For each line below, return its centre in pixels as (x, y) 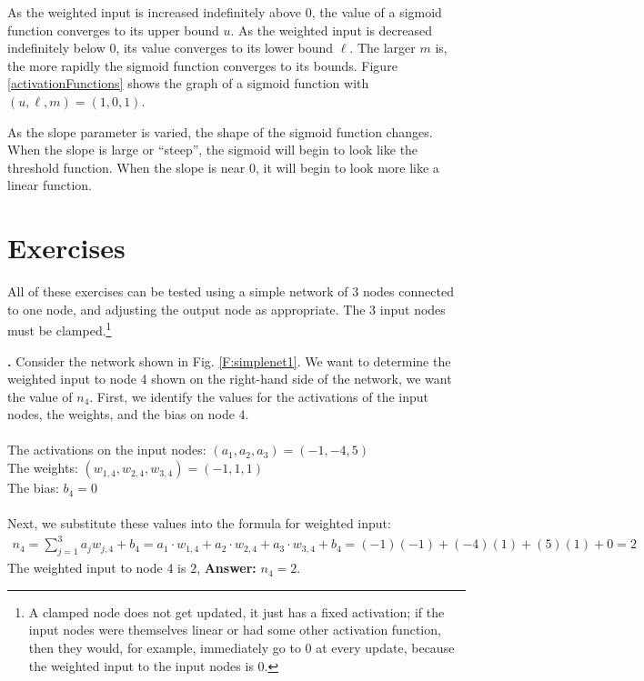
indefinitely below (56, 48)
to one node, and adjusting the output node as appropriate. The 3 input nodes (226, 309)
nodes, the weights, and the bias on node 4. (128, 414)
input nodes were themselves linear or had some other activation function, (235, 630)
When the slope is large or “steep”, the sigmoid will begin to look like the (213, 150)
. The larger (382, 48)
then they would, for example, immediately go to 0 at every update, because (241, 647)
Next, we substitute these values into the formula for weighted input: (199, 523)
